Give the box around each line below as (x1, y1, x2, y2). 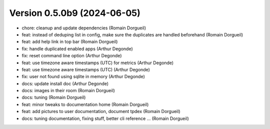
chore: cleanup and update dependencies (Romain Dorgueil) (21, 25, 146, 31)
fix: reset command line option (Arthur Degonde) (21, 53, 122, 59)
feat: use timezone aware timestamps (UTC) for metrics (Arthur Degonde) (21, 60, 174, 66)
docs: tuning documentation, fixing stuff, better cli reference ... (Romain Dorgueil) (21, 115, 189, 122)
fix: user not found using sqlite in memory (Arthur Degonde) (21, 74, 145, 80)
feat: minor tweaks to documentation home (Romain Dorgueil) (21, 101, 149, 107)
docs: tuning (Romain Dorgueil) (21, 95, 86, 101)
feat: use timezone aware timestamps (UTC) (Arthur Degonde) (21, 66, 150, 72)
